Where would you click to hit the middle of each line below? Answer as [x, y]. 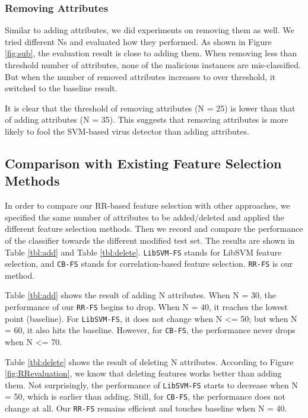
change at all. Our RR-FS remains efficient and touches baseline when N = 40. [146, 408]
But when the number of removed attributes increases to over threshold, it [140, 76]
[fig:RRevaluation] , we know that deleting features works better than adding [143, 373]
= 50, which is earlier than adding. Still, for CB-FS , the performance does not [145, 396]
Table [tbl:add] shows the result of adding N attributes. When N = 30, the [140, 295]
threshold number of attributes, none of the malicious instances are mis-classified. [153, 65]
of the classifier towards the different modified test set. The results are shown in [150, 240]
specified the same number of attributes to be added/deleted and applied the [145, 217]
